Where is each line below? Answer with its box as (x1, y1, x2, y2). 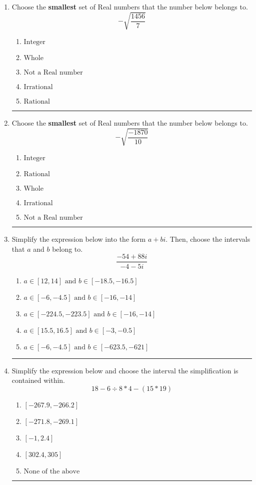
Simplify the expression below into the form (11, 234, 146, 244)
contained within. (11, 375, 65, 385)
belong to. (52, 243, 83, 254)
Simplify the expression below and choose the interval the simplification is (11, 365, 238, 375)
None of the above (23, 467, 80, 475)
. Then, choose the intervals (165, 234, 250, 244)
